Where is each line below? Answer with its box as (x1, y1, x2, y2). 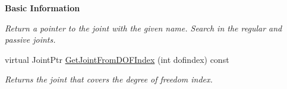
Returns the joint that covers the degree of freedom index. (5, 73, 213, 85)
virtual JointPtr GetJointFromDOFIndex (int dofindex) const (5, 53, 229, 65)
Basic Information (5, 2, 80, 14)
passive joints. (5, 33, 56, 46)
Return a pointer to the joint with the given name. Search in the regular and (5, 21, 282, 34)
